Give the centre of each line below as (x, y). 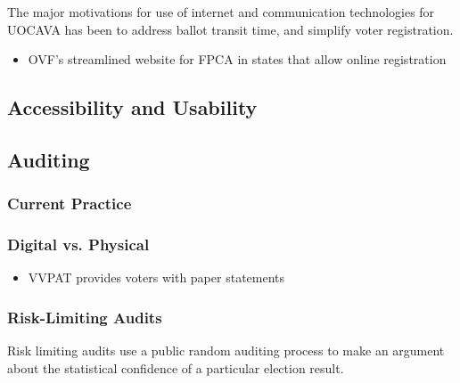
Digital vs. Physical (78, 244)
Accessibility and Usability (132, 107)
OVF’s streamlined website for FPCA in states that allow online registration (237, 59)
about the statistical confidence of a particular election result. (176, 367)
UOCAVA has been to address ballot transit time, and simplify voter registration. (230, 29)
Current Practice (70, 204)
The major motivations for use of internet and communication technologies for (221, 12)
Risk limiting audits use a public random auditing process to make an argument (226, 350)
